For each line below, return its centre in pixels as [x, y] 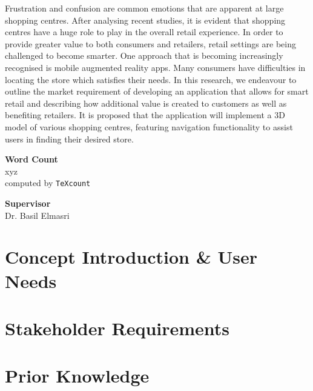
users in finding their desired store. [69, 139]
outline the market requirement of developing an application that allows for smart [157, 91]
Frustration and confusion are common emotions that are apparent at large [144, 8]
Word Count [31, 159]
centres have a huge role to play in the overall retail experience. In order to [144, 32]
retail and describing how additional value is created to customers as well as [146, 103]
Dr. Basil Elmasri [37, 215]
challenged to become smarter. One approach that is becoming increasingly [144, 55]
